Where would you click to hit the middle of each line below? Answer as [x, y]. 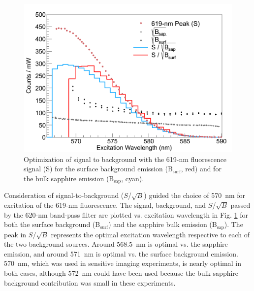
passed [240, 205]
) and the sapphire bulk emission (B [163, 224]
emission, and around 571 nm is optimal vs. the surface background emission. [121, 253]
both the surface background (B [52, 224]
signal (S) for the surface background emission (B [98, 169]
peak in [15, 234]
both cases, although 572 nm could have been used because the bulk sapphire [121, 273]
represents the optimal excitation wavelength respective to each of [150, 234]
